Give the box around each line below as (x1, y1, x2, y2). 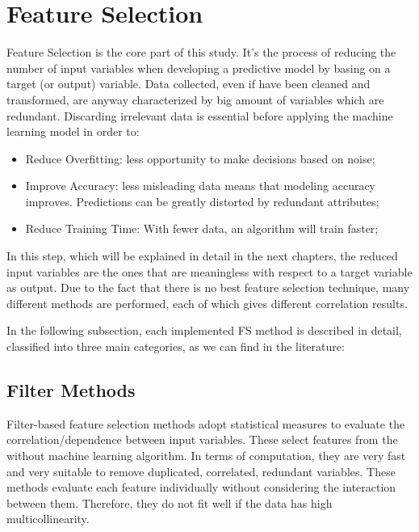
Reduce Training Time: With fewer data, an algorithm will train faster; (25, 220, 379, 237)
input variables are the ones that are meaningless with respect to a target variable (6, 263, 413, 280)
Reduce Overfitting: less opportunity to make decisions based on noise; (25, 150, 375, 167)
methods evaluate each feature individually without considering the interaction (6, 479, 396, 496)
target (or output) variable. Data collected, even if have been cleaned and (6, 75, 371, 92)
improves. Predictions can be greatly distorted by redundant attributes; (25, 192, 379, 209)
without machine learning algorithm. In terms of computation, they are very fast (6, 447, 406, 464)
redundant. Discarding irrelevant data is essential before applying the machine (6, 107, 393, 124)
